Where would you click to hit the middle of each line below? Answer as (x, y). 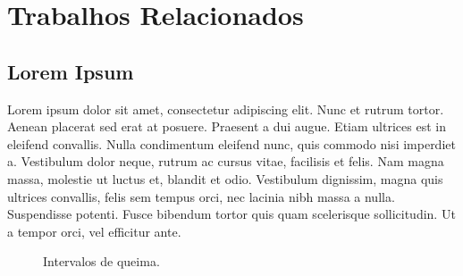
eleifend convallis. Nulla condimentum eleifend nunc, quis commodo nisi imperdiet (231, 143)
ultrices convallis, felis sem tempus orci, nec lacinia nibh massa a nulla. (201, 196)
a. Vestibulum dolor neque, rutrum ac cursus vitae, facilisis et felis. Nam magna (226, 161)
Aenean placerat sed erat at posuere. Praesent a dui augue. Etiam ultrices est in (227, 126)
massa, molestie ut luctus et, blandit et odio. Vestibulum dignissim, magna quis (225, 178)
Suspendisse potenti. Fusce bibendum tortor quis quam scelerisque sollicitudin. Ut (231, 214)
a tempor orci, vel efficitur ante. (94, 231)
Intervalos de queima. (101, 261)
